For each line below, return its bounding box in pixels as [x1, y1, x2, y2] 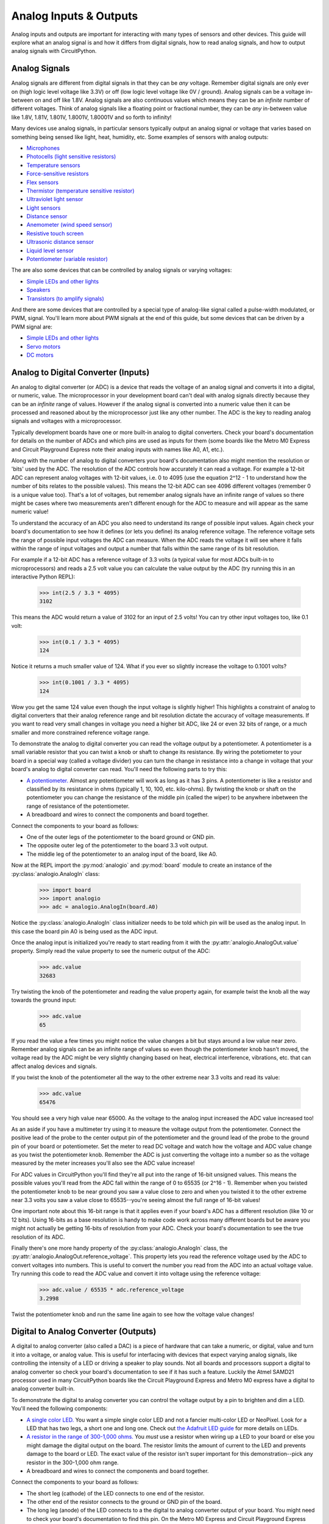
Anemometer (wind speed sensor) [26, 221, 113, 229]
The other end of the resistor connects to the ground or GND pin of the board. [26, 1498, 222, 1506]
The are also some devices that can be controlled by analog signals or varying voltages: [11, 266, 232, 274]
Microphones [26, 144, 60, 152]
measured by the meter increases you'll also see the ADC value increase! [11, 1159, 195, 1167]
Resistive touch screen [26, 229, 84, 237]
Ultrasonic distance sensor [26, 238, 94, 246]
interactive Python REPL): [11, 573, 76, 580]
